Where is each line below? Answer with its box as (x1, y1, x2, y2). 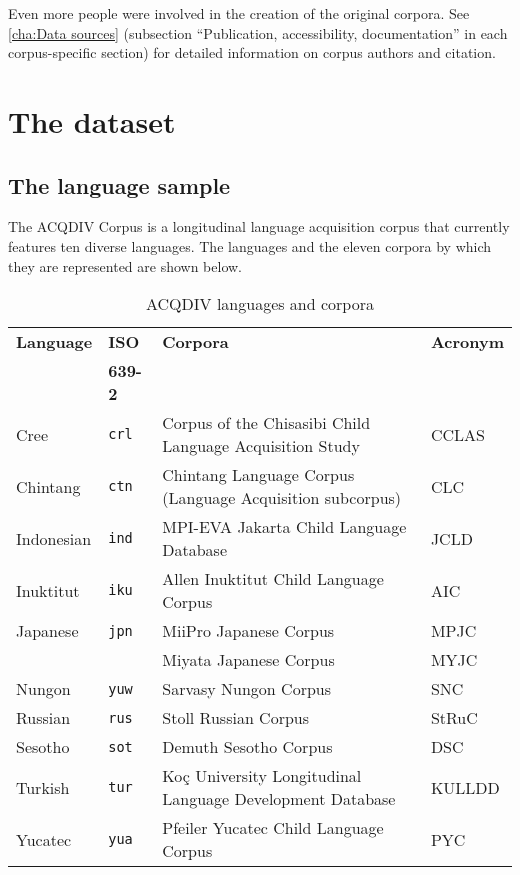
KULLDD (430, 775, 500, 799)
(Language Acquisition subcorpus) (162, 486, 402, 510)
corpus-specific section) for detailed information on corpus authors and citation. (8, 42, 496, 63)
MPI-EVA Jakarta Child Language (162, 515, 407, 539)
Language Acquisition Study (162, 434, 360, 458)
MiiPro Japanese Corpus (162, 619, 335, 643)
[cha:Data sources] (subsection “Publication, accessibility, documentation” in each (8, 22, 508, 43)
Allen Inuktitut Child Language (162, 567, 384, 591)
